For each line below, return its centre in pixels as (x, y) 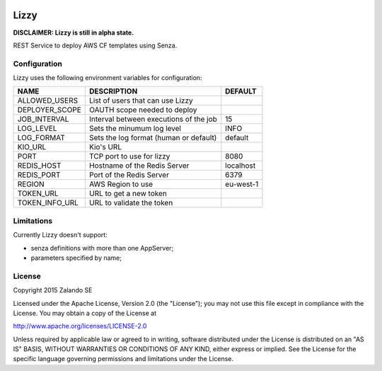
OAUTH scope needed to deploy (143, 110)
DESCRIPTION (113, 91)
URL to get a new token (128, 193)
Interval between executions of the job (153, 119)
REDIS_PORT (39, 175)
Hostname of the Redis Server (139, 166)
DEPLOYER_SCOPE (49, 110)
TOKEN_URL (38, 193)
